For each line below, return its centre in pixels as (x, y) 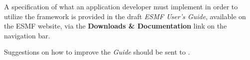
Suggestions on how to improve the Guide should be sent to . (97, 52)
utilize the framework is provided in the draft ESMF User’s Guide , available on (125, 16)
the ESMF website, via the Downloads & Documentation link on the (116, 26)
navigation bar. (27, 35)
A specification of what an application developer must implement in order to (121, 6)
